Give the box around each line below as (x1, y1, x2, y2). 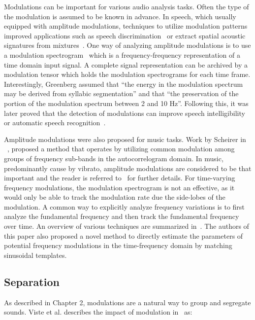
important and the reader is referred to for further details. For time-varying (4, 173, 235, 183)
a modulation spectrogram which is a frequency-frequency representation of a (4, 49, 240, 60)
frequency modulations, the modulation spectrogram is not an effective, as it (4, 182, 235, 192)
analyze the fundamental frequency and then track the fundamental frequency (4, 211, 239, 221)
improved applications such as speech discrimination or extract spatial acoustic (4, 30, 246, 40)
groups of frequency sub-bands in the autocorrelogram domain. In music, (4, 153, 223, 163)
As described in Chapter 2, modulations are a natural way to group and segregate (4, 297, 251, 307)
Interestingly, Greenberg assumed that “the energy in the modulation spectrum (4, 78, 243, 89)
